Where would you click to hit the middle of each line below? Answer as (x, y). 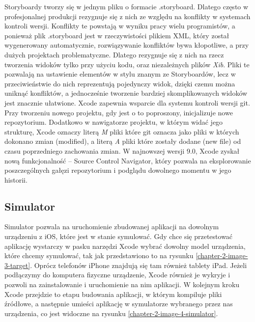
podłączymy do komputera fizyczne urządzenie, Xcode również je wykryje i (117, 275)
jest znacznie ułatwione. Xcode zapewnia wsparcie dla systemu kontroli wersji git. (127, 102)
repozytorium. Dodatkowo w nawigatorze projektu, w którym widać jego (114, 122)
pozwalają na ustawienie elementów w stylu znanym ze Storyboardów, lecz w (120, 74)
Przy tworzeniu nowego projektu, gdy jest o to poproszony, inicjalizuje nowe (119, 112)
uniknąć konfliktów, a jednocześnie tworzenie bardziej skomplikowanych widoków (126, 93)
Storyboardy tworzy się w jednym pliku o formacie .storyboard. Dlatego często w (127, 6)
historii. (16, 179)
